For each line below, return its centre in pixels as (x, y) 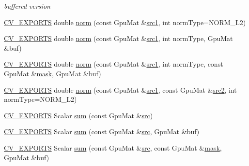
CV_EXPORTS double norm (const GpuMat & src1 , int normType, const (114, 64)
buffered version (27, 6)
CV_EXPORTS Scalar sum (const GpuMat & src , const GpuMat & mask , (113, 147)
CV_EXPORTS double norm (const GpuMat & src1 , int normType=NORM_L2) (125, 22)
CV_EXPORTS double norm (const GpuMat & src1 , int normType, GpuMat (118, 38)
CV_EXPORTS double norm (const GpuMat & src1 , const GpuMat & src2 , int (120, 90)
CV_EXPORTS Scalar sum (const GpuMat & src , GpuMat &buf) (102, 131)
